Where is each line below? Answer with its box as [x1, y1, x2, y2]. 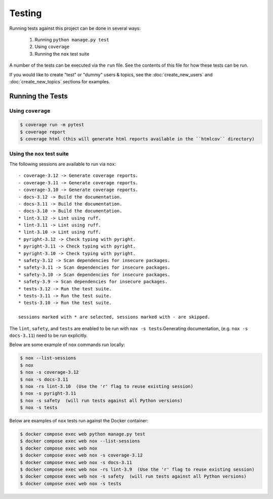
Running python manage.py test [34, 36, 110, 42]
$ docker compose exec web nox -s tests [20, 480, 121, 486]
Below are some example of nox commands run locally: [9, 341, 125, 348]
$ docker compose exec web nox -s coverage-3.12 [20, 453, 143, 458]
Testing [9, 8, 42, 19]
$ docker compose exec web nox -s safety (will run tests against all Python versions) [20, 474, 247, 479]
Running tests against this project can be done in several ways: [9, 25, 141, 31]
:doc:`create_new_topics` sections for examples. [9, 78, 110, 84]
